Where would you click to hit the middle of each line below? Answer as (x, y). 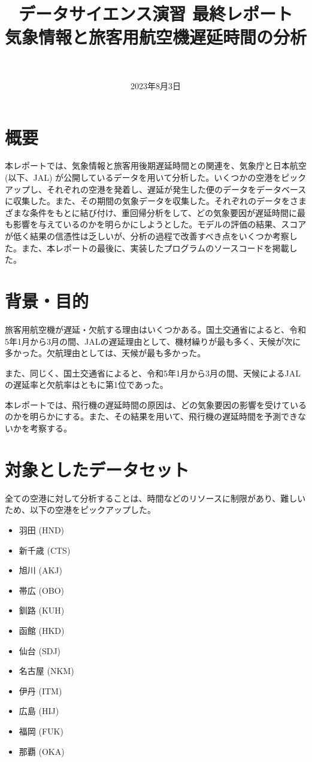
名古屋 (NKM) (46, 671)
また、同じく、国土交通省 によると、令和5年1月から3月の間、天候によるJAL (153, 373)
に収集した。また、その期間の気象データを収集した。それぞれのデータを (147, 201)
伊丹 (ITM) (40, 690)
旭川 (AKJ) (40, 570)
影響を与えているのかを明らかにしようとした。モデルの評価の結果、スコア (160, 224)
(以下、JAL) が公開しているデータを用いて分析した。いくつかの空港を (143, 177)
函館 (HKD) (42, 630)
